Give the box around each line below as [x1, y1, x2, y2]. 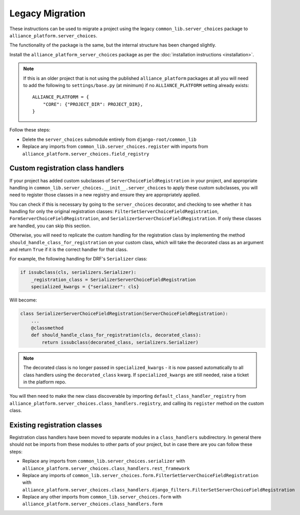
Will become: [9, 297, 37, 303]
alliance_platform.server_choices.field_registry [22, 151, 149, 157]
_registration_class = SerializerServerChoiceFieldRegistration [31, 276, 196, 283]
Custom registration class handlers [9, 164, 124, 173]
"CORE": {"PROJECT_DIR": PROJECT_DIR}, [42, 101, 143, 107]
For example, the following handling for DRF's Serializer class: [9, 256, 147, 262]
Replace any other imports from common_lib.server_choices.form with [22, 494, 182, 500]
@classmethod [31, 325, 64, 331]
